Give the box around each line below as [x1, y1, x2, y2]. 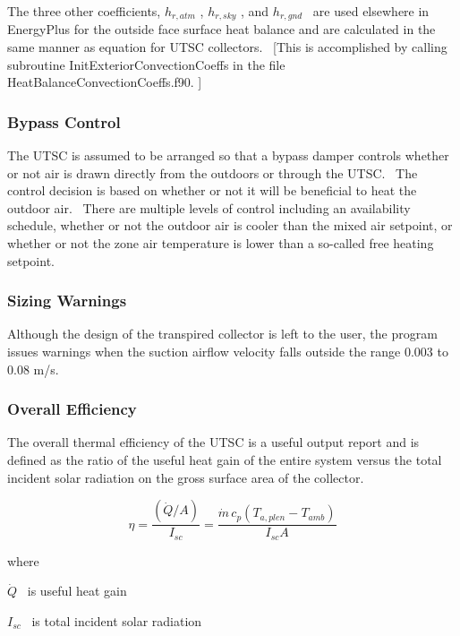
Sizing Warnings [7, 289, 127, 312]
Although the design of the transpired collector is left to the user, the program [7, 324, 438, 343]
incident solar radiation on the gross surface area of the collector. [7, 468, 364, 486]
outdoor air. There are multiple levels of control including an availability [7, 198, 411, 217]
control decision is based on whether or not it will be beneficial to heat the [7, 181, 417, 200]
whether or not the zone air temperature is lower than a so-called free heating [7, 234, 434, 253]
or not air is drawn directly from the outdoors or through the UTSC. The [7, 163, 418, 182]
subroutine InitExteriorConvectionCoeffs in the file [7, 55, 285, 73]
